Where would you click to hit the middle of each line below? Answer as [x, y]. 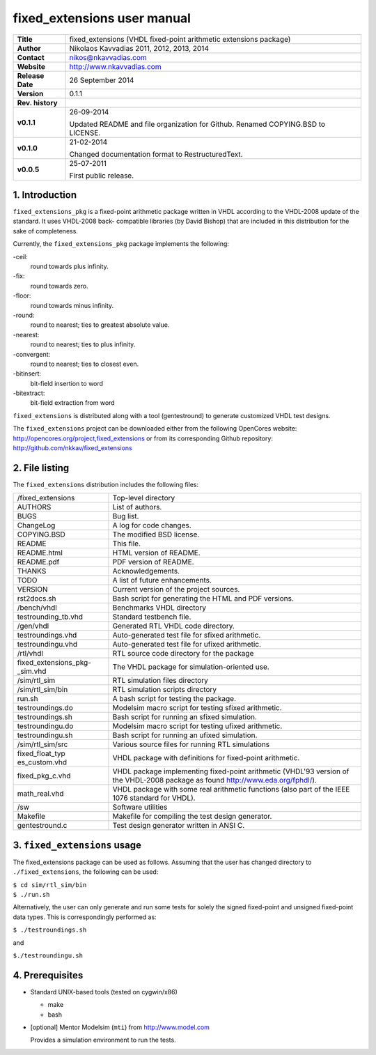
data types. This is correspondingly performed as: [85, 917]
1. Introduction [45, 195]
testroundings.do [45, 708]
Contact [31, 57]
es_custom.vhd [42, 762]
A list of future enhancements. [162, 580]
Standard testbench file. [152, 617]
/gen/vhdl [33, 626]
